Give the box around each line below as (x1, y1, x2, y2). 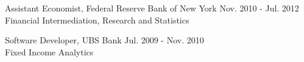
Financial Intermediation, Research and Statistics (5, 13, 189, 26)
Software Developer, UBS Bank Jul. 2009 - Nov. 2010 (5, 34, 204, 46)
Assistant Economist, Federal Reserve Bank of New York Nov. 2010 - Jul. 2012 (5, 2, 299, 14)
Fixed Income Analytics (5, 45, 94, 58)
